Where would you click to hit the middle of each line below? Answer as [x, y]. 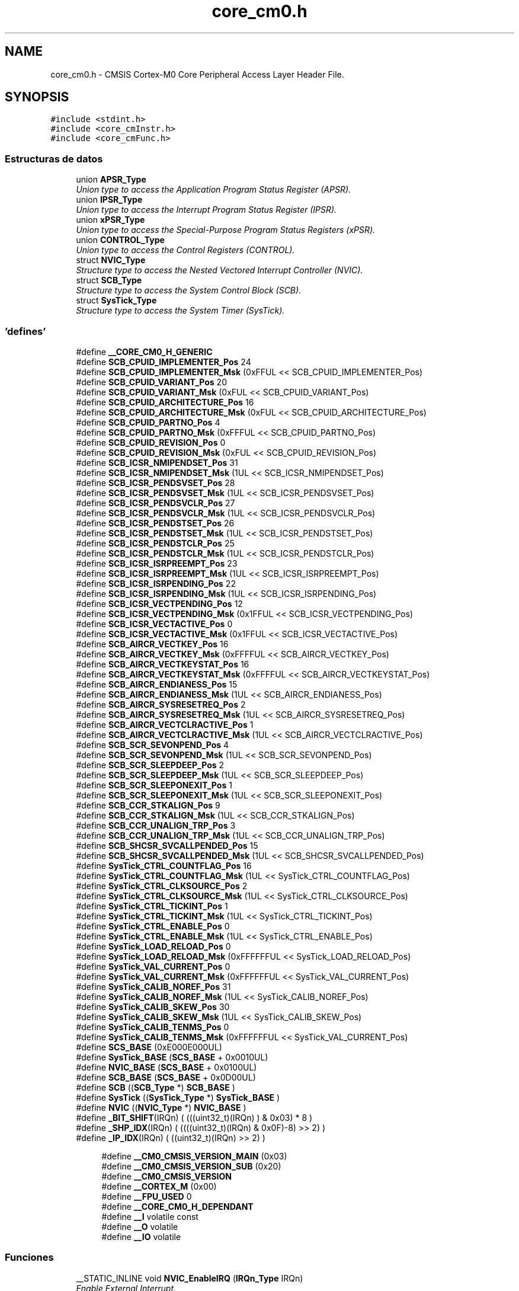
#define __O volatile [140, 1226]
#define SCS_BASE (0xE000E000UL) [149, 1047]
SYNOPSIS [37, 97]
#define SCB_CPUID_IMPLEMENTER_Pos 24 [164, 362]
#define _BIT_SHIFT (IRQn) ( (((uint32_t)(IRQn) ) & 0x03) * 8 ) [194, 1117]
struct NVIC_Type [111, 260]
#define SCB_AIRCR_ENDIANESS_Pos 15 [157, 684]
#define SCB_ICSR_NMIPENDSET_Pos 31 [157, 462]
